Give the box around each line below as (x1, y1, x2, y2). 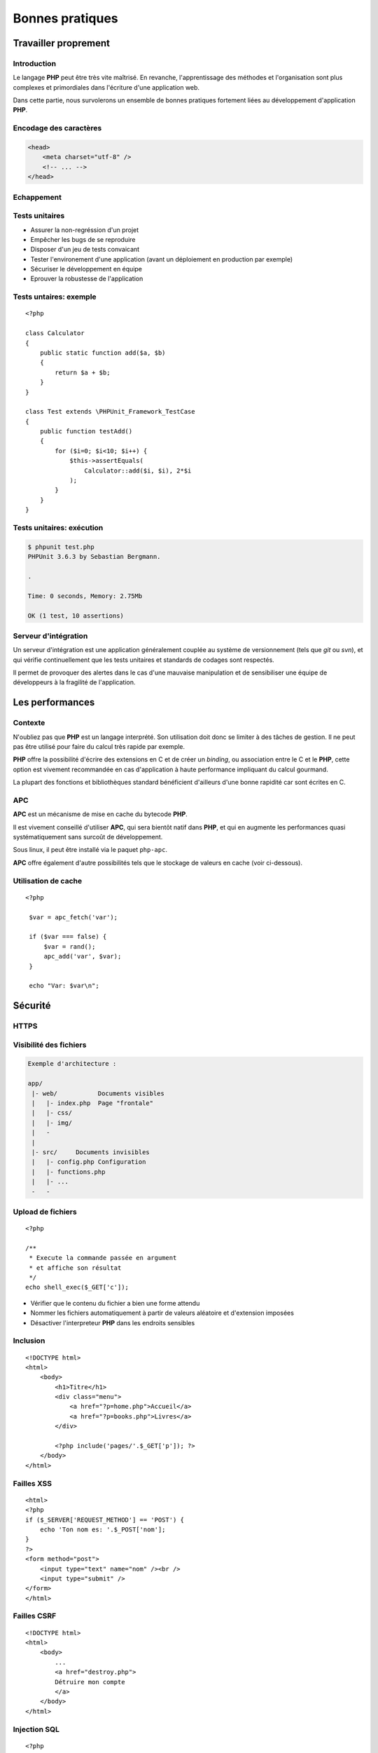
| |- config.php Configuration (31, 1158, 146, 1166)
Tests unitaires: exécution (13, 522, 104, 532)
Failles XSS (13, 1478, 52, 1488)
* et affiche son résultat (29, 1264, 122, 1272)
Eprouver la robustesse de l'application (30, 274, 143, 283)
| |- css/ (31, 1109, 73, 1117)
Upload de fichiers (13, 1207, 77, 1217)
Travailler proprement (13, 37, 110, 49)
